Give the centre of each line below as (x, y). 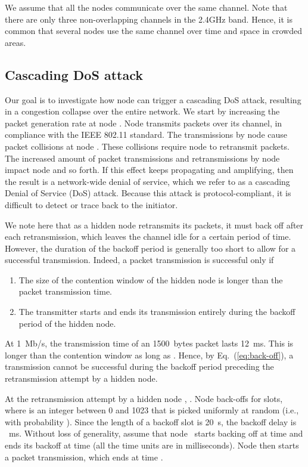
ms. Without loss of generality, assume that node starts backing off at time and (156, 433)
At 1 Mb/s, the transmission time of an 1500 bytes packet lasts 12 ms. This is (149, 343)
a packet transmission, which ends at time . (84, 457)
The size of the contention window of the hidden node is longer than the (151, 279)
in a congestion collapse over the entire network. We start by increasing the (142, 111)
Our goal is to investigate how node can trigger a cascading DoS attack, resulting (153, 99)
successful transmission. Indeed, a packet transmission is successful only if (139, 260)
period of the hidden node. (67, 323)
